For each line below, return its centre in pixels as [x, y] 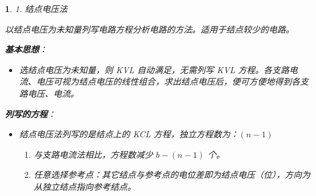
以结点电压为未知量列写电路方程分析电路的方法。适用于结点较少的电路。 [149, 29]
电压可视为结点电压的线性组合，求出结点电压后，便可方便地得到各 [168, 81]
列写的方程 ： [30, 113]
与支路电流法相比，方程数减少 [93, 154]
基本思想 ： [26, 49]
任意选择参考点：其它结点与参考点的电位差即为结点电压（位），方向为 [172, 175]
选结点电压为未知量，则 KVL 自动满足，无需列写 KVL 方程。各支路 [154, 69]
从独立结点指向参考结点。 [85, 186]
